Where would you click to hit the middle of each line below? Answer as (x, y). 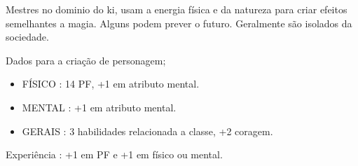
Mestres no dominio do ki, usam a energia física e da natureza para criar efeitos (177, 9)
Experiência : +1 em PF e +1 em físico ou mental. (114, 154)
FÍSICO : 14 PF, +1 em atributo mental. (111, 84)
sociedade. (27, 37)
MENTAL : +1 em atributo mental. (99, 107)
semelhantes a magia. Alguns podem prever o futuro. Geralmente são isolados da (179, 23)
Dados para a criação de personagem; (86, 60)
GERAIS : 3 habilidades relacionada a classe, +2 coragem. (147, 131)
